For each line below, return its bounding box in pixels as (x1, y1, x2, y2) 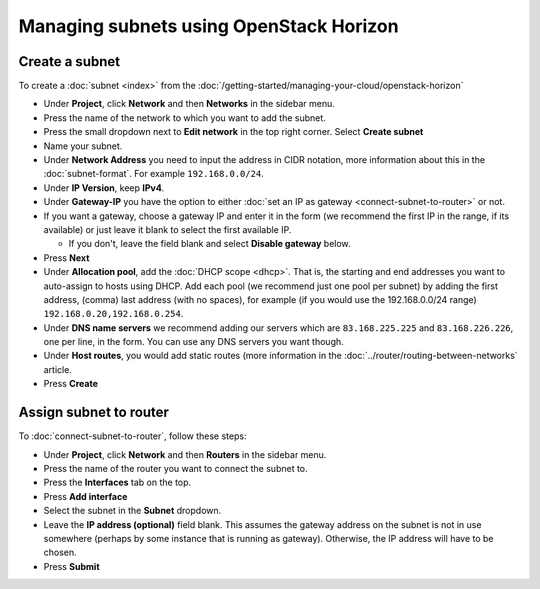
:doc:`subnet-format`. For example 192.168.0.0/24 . (43, 168, 264, 180)
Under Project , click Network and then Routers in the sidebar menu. (43, 448, 327, 460)
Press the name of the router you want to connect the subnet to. (43, 462, 309, 474)
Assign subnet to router (18, 404, 170, 421)
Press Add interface (43, 490, 128, 502)
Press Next (43, 251, 90, 264)
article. (43, 363, 72, 375)
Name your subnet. (43, 140, 123, 152)
